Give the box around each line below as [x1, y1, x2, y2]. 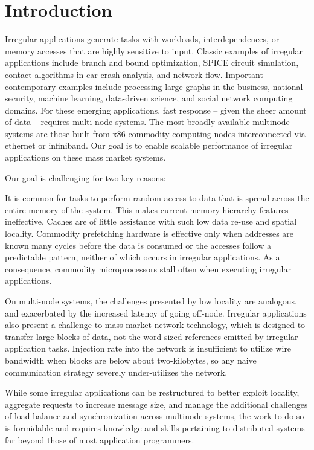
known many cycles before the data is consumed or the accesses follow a [5, 239, 272, 251]
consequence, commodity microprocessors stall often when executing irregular [5, 262, 291, 275]
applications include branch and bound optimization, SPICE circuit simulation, [5, 56, 299, 69]
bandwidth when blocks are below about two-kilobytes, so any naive [5, 353, 257, 366]
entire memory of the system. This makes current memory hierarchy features [5, 203, 289, 216]
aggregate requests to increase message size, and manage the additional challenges [5, 397, 308, 410]
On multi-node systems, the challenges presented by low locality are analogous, [5, 295, 297, 307]
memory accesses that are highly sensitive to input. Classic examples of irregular [5, 44, 303, 57]
